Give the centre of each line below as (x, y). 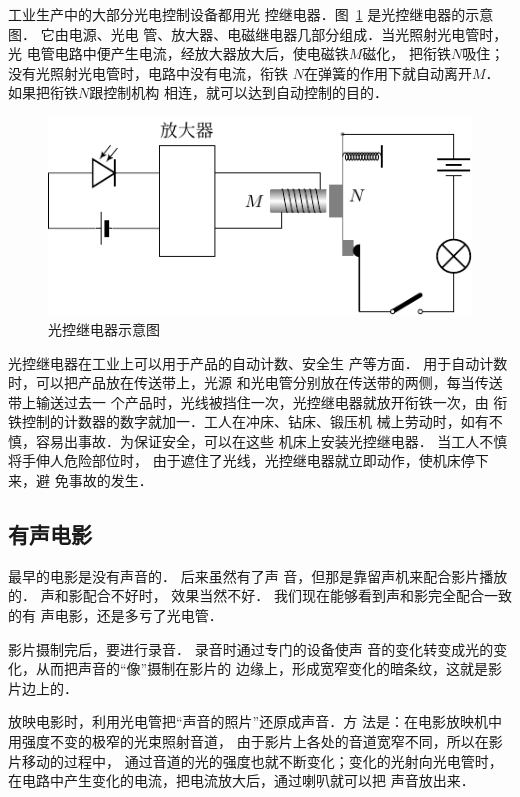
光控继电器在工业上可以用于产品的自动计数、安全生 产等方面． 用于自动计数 (258, 362)
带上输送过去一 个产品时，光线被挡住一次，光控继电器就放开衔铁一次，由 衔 (258, 401)
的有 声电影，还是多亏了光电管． (115, 615)
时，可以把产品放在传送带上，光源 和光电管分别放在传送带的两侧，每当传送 (255, 382)
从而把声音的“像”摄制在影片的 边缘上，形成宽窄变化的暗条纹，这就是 (261, 668)
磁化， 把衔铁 (406, 53)
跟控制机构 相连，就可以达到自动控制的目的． (238, 92)
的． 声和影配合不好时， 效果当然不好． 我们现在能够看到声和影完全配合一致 (260, 595)
